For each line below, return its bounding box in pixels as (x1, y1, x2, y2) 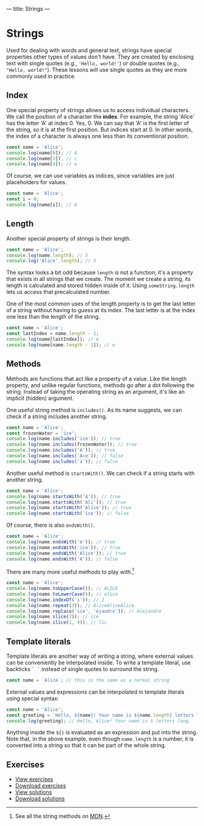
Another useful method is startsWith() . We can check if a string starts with (6, 469, 195, 477)
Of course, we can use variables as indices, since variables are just (6, 172, 175, 179)
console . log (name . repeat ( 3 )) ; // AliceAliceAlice (6, 602, 135, 608)
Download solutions (15, 795, 65, 802)
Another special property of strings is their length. (6, 235, 132, 242)
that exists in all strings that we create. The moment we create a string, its (6, 276, 191, 283)
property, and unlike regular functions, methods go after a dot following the (6, 381, 194, 389)
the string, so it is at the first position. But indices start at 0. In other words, (6, 126, 193, 133)
